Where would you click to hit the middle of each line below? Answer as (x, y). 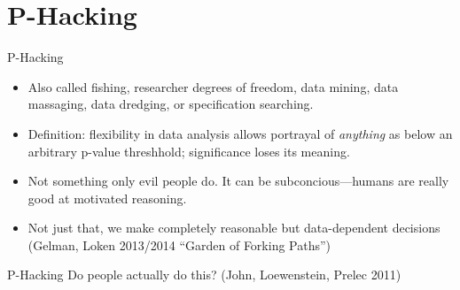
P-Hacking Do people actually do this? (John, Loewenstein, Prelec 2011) (204, 275)
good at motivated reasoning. (107, 198)
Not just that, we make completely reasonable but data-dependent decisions (234, 228)
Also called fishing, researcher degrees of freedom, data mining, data (213, 86)
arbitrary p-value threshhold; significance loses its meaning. (189, 151)
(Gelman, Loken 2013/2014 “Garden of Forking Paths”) (179, 244)
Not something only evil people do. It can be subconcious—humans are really (238, 181)
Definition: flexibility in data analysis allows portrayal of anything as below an (240, 133)
